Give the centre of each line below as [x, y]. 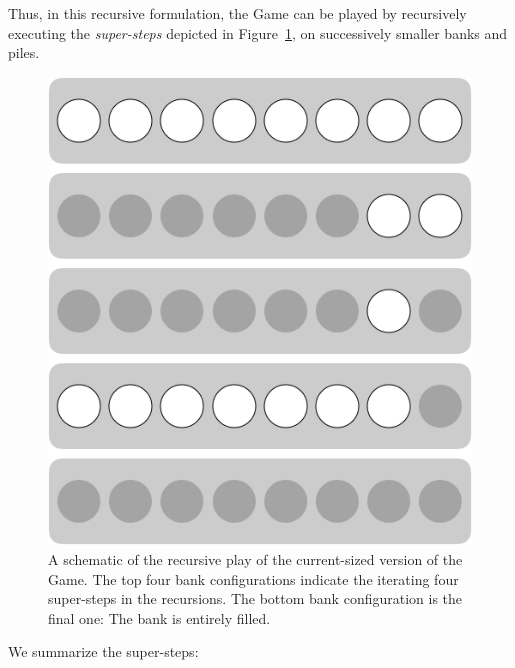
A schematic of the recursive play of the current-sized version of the [255, 559]
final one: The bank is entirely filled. [159, 617]
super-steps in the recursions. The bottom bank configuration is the [255, 598]
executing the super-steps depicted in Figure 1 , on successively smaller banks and [258, 32]
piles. [24, 52]
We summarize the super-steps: [103, 651]
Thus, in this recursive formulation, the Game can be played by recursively [237, 13]
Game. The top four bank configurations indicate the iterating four [253, 578]
